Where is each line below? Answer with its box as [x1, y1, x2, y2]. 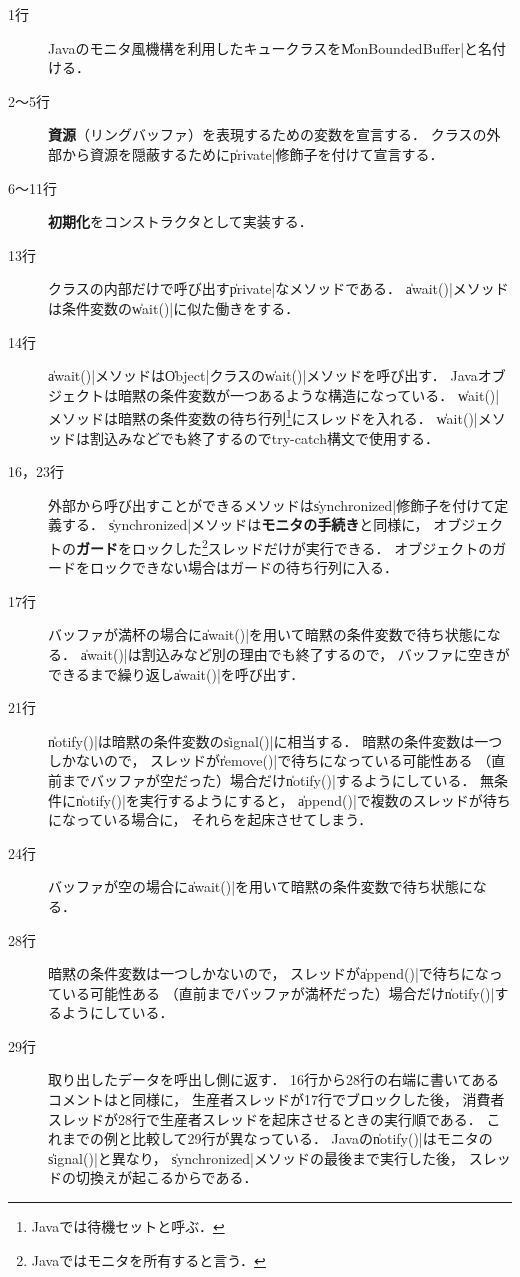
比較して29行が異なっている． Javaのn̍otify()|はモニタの [131, 1128, 493, 1149]
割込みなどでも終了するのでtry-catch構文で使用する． [89, 427, 439, 448]
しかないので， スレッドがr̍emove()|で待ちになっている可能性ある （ [48, 750, 492, 771]
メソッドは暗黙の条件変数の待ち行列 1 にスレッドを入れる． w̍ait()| [48, 405, 478, 428]
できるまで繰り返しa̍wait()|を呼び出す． [48, 663, 305, 684]
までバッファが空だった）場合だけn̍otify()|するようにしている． [61, 769, 476, 790]
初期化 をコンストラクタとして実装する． [48, 211, 313, 232]
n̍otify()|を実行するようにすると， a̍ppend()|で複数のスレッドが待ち [75, 789, 511, 810]
